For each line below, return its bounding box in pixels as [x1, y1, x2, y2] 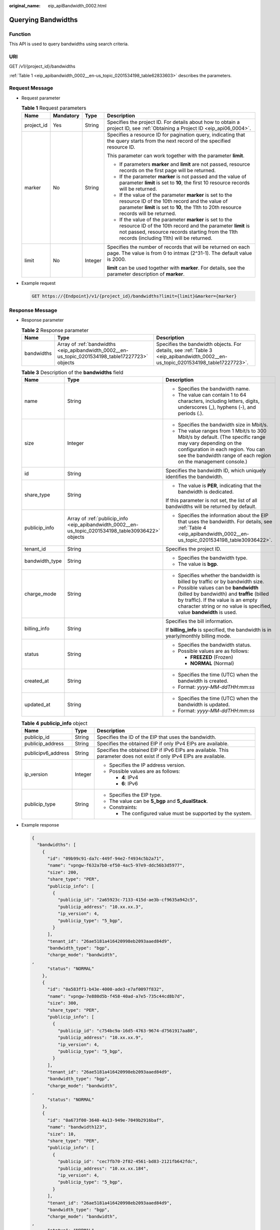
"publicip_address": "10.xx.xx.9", [57, 1035, 144, 1041]
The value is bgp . [178, 561, 218, 568]
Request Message [9, 85, 54, 92]
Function [9, 31, 31, 37]
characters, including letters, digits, [178, 398, 260, 404]
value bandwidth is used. [178, 609, 237, 616]
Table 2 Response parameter [21, 327, 89, 334]
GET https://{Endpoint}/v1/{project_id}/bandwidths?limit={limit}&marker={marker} [31, 293, 237, 299]
